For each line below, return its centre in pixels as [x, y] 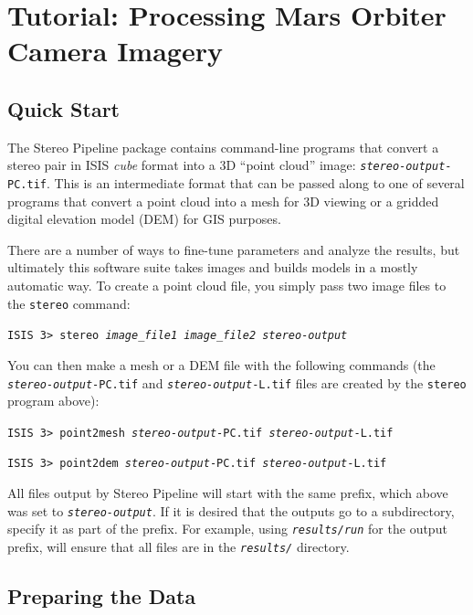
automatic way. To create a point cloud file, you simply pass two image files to [227, 286]
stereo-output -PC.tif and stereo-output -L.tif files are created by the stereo [237, 382]
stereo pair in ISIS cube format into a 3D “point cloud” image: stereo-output [226, 165]
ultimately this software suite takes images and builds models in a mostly [213, 267]
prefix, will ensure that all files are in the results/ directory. [179, 547]
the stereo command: [69, 303]
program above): [53, 401]
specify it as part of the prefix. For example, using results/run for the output [227, 529]
